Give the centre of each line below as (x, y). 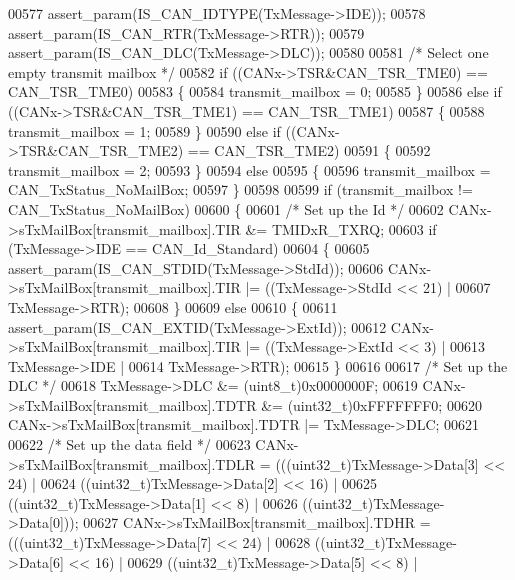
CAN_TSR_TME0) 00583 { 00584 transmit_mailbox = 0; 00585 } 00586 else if (255, 91)
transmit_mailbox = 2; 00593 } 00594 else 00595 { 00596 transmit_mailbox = (249, 169)
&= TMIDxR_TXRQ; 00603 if (341, 228)
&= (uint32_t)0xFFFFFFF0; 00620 (371, 404)
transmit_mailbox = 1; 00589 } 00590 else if (144, 130)
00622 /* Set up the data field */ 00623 (129, 444)
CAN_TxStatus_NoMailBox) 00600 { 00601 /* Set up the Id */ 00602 (226, 208)
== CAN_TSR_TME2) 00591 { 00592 (309, 150)
